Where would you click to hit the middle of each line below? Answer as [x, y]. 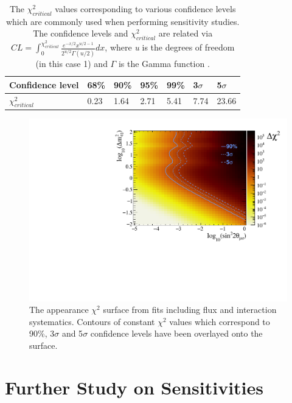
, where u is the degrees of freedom [170, 47]
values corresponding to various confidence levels [145, 9]
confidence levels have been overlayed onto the [176, 333]
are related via [186, 33]
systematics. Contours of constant [92, 321]
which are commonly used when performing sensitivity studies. [123, 21]
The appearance [59, 310]
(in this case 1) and [71, 64]
